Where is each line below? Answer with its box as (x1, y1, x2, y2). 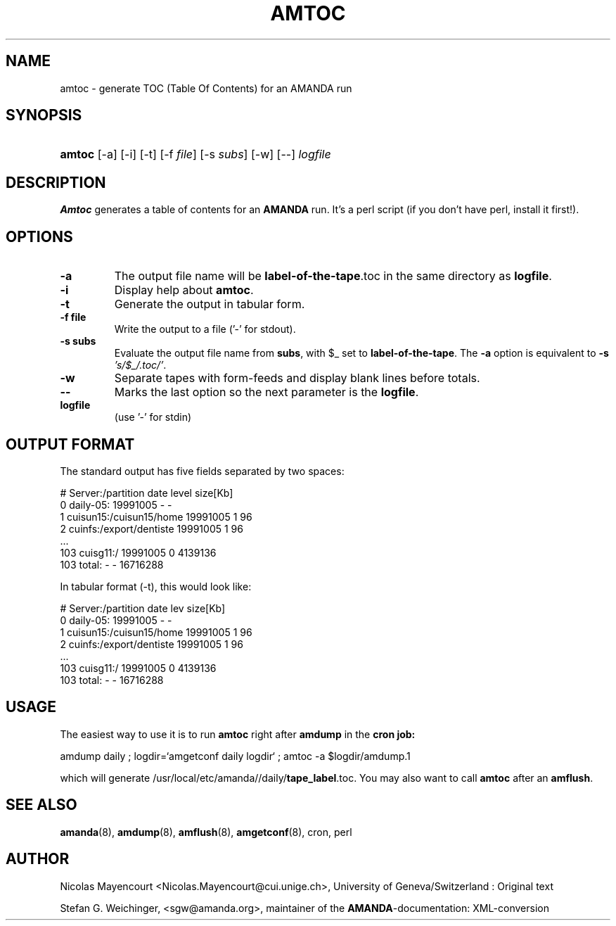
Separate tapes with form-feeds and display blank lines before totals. (114, 371, 480, 386)
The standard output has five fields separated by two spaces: (60, 464, 345, 477)
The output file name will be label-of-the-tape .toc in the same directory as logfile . (114, 269, 552, 284)
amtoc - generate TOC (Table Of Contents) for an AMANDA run (60, 82, 352, 94)
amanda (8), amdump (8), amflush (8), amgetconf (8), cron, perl (60, 825, 352, 838)
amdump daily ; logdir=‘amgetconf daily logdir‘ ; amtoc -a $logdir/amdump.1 (60, 749, 411, 762)
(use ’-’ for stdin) (114, 411, 192, 424)
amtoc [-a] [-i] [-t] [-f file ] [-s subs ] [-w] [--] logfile (60, 147, 331, 162)
